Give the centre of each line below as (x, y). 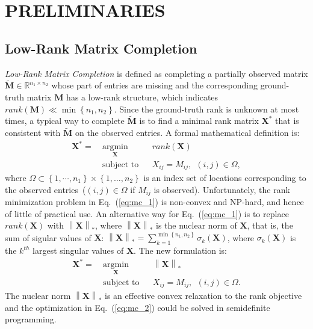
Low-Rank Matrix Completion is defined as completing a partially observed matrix (156, 73)
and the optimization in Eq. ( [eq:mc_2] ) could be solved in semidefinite (138, 307)
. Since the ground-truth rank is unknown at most (206, 109)
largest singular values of (78, 251)
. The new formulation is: (180, 251)
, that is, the (270, 225)
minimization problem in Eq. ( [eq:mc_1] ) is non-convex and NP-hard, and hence (154, 202)
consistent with (33, 133)
